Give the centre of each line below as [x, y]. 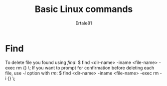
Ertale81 [84, 23]
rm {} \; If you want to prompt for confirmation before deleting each [85, 67]
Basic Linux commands [84, 9]
